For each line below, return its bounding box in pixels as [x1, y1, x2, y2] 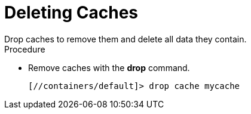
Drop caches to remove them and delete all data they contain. [4, 33, 247, 44]
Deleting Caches [4, 2, 138, 23]
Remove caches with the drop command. [28, 62, 190, 73]
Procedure [4, 44, 45, 54]
